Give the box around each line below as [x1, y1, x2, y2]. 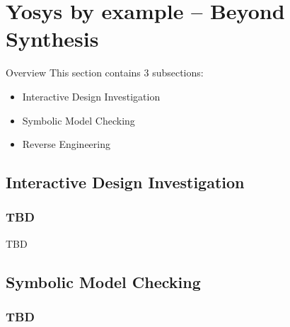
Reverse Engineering [22, 137, 111, 151]
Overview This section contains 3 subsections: [6, 65, 204, 80]
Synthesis [6, 24, 99, 53]
